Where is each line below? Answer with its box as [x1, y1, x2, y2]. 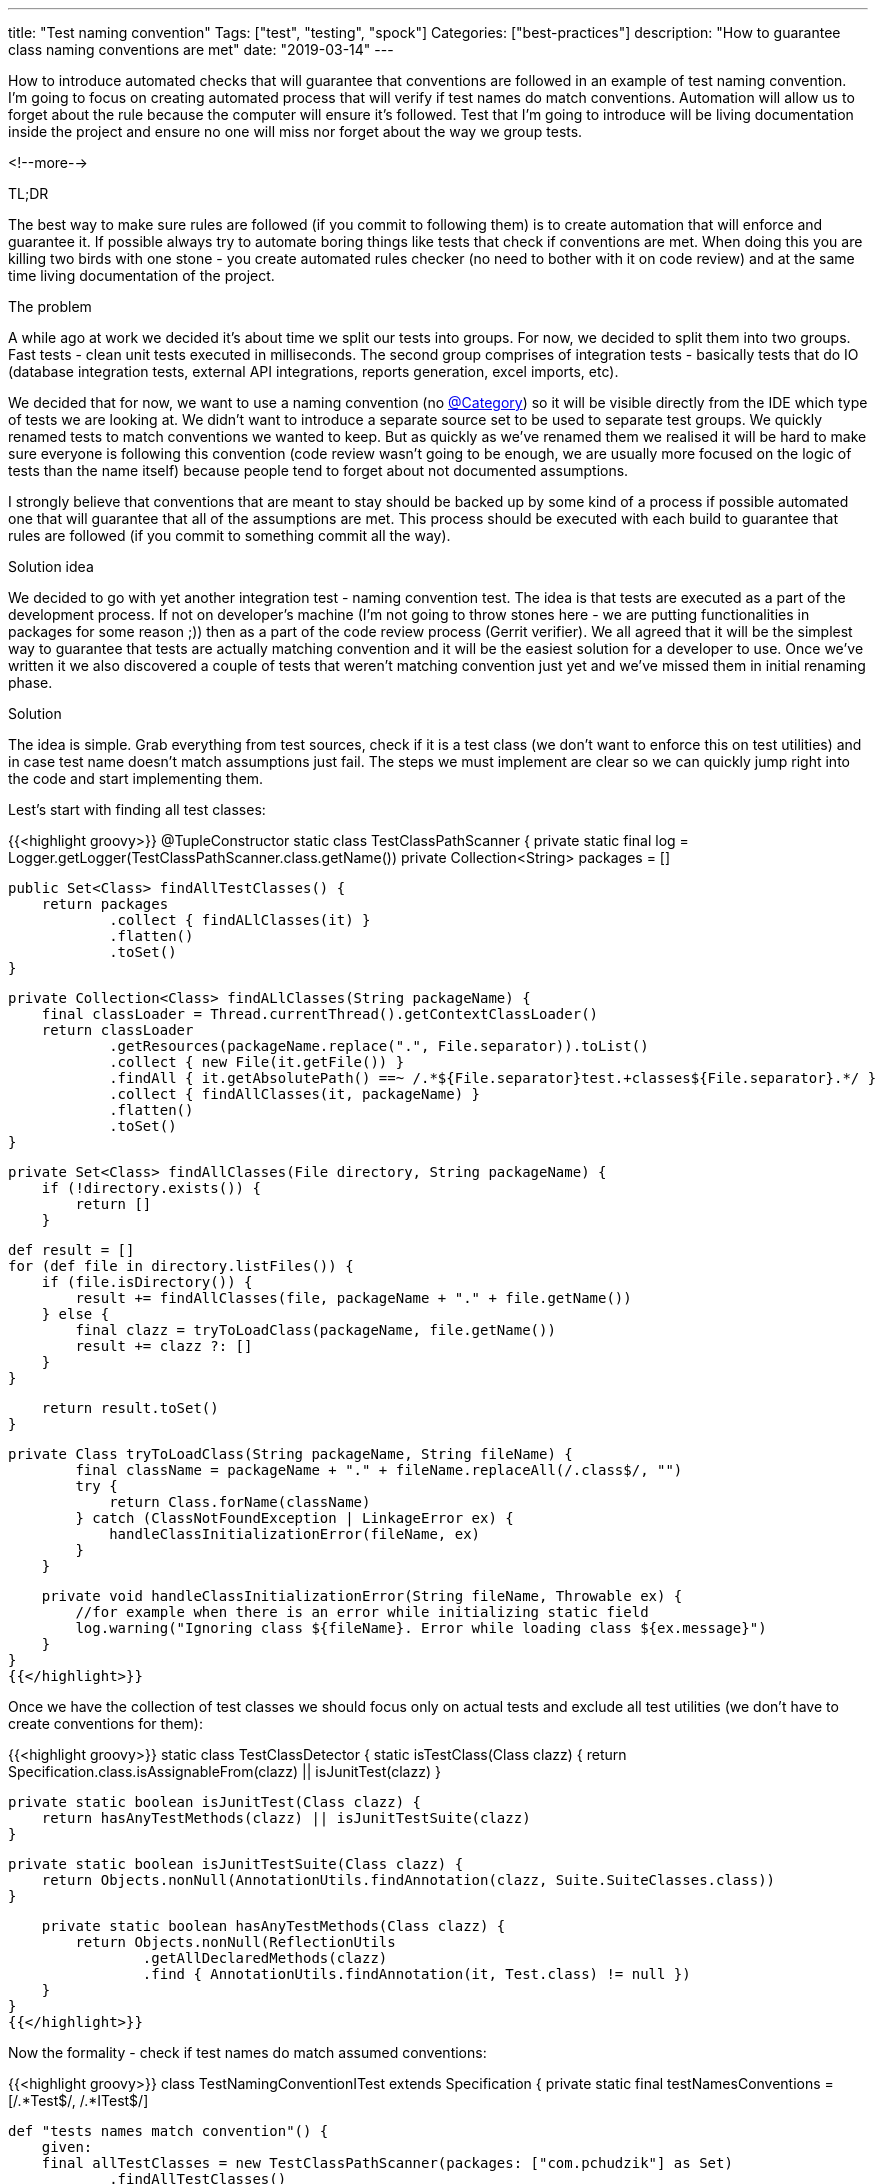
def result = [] [8, 1242, 135, 1258]
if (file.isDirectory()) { [41, 1274, 253, 1290]
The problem [8, 298, 92, 315]
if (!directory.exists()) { [41, 1180, 261, 1196]
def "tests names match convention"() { [8, 2123, 329, 2139]
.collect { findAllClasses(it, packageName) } [109, 1086, 481, 1102]
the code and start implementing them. [8, 770, 264, 787]
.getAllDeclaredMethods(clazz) [142, 1950, 388, 1966]
